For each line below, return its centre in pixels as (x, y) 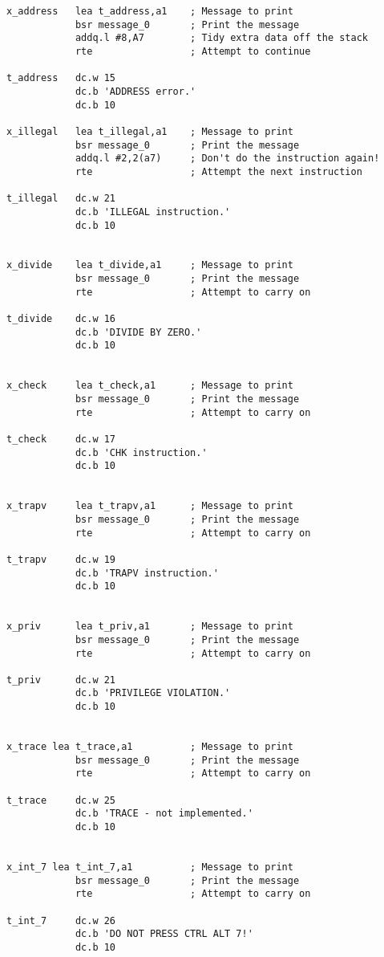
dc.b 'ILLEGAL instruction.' (153, 212)
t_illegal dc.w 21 (61, 199)
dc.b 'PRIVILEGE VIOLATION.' (153, 693)
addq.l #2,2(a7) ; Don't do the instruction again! (227, 159)
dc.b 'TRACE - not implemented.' (164, 814)
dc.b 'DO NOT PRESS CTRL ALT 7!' (164, 934)
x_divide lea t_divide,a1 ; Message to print (150, 265)
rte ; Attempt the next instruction (218, 171)
